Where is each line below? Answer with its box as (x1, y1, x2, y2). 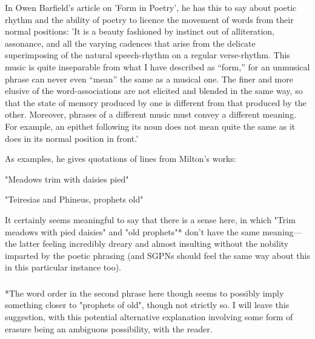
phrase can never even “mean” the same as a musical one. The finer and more (5, 72, 293, 85)
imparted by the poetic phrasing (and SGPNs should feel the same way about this (5, 249, 310, 261)
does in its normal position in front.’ (5, 132, 139, 144)
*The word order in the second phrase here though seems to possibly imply (5, 286, 284, 299)
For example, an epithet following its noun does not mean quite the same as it (5, 119, 296, 132)
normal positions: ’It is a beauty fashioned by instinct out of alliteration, (5, 25, 275, 38)
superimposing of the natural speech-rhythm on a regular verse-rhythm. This (5, 49, 290, 61)
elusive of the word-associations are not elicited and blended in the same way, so (5, 84, 303, 97)
